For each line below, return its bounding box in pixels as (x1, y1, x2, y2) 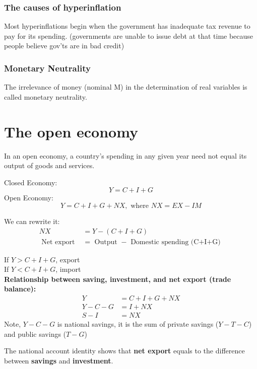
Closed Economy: (4, 177, 57, 187)
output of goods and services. (4, 160, 95, 171)
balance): (4, 283, 36, 294)
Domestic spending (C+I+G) (131, 238, 221, 246)
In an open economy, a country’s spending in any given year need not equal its (4, 150, 247, 161)
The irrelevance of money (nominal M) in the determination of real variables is (4, 82, 247, 92)
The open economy (4, 121, 139, 141)
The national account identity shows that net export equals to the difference (4, 345, 245, 356)
